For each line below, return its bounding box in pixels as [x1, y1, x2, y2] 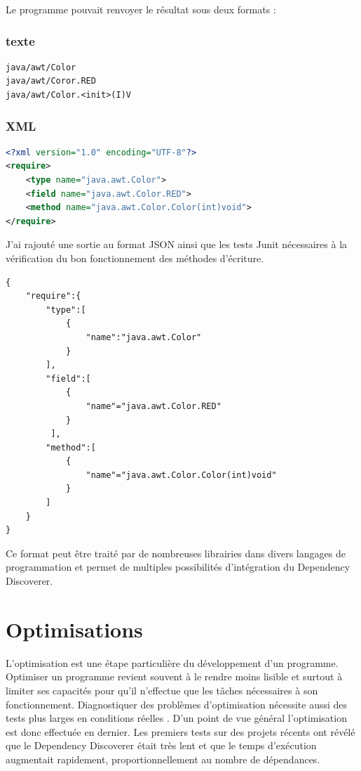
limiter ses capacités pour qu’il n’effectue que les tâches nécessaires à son [6, 682, 318, 697]
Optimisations [6, 614, 143, 643]
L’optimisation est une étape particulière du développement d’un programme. [6, 655, 339, 670]
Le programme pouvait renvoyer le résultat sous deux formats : [6, 2, 276, 16]
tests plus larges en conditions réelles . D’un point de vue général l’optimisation [6, 711, 347, 725]
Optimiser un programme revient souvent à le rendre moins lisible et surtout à [6, 669, 343, 684]
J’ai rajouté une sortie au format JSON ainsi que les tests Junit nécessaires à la [6, 237, 348, 252]
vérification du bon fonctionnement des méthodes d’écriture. [6, 250, 264, 265]
